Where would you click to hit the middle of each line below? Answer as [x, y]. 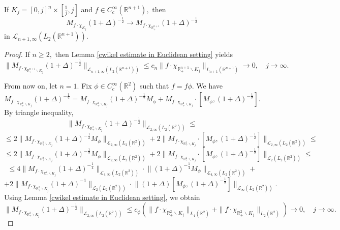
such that [154, 86]
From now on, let [31, 86]
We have [210, 86]
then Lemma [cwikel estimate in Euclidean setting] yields [144, 54]
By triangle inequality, [39, 112]
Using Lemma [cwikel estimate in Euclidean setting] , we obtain [102, 197]
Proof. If [17, 54]
